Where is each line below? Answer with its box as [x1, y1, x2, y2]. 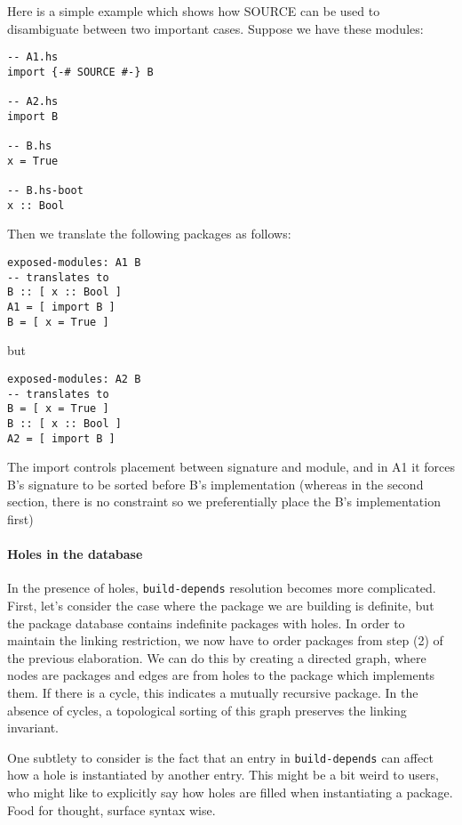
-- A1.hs [7, 51, 59, 64]
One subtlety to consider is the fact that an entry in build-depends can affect [7, 748, 434, 766]
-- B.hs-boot [7, 184, 84, 198]
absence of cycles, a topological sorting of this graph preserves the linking [7, 700, 407, 719]
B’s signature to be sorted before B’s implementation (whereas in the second [7, 474, 424, 493]
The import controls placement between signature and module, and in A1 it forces [7, 457, 455, 476]
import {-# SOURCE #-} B [7, 65, 154, 78]
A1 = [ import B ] [7, 300, 115, 313]
